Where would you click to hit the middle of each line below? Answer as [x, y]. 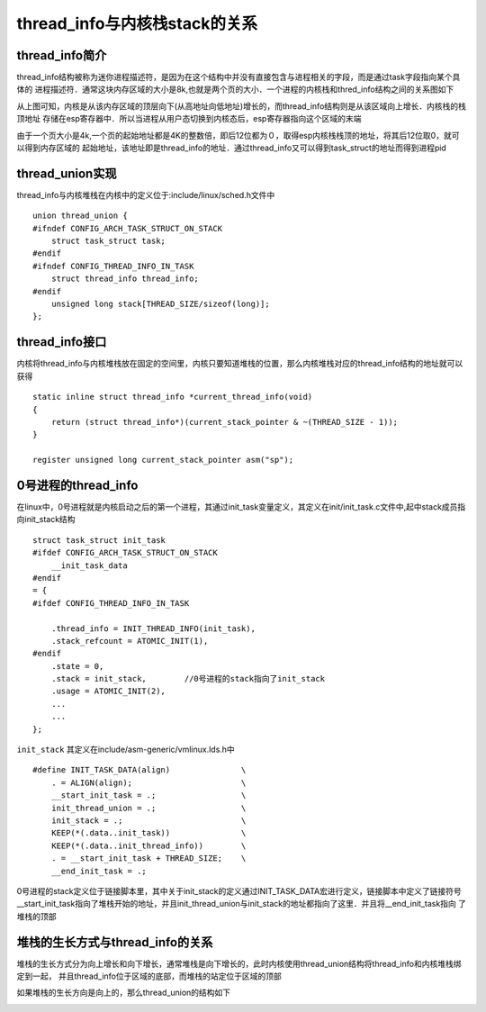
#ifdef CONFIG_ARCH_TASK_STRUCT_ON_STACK [125, 553]
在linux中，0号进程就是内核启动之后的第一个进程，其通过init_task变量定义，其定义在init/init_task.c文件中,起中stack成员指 [241, 506]
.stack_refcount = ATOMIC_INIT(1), [130, 641]
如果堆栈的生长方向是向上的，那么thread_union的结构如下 [124, 993]
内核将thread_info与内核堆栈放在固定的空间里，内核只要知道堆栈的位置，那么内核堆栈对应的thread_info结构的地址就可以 [240, 364]
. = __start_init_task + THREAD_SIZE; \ [148, 858]
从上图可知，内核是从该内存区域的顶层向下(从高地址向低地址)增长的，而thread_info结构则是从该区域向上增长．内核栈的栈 [242, 106]
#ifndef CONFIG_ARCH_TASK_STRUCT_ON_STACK [128, 228]
